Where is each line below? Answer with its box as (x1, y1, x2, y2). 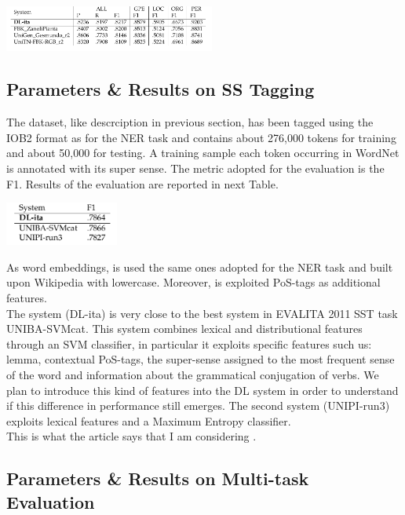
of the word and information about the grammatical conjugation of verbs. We (6, 367, 379, 383)
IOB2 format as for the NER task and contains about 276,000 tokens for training (6, 129, 396, 145)
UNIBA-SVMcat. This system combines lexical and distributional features (6, 320, 363, 337)
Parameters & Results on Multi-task (6, 466, 309, 491)
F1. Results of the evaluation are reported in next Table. (6, 175, 279, 192)
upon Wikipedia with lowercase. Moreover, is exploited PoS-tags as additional (6, 274, 381, 290)
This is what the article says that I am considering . (6, 428, 257, 444)
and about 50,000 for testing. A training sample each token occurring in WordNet (6, 144, 400, 161)
